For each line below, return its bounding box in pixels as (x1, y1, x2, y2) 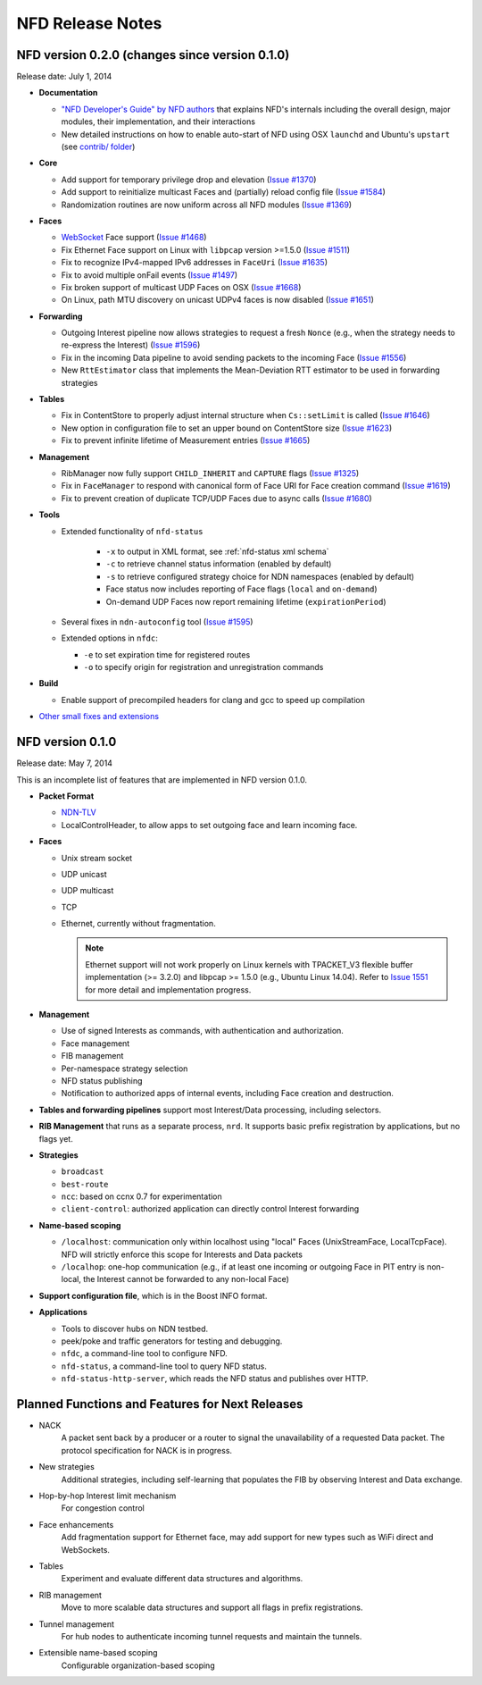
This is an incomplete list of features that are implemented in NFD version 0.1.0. (16, 774, 308, 785)
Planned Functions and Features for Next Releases (16, 1396, 303, 1412)
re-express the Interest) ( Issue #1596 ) (61, 340, 201, 350)
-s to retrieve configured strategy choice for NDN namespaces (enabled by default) (105, 571, 415, 582)
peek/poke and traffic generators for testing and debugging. (61, 1336, 283, 1346)
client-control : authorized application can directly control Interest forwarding (61, 1203, 360, 1214)
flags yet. (38, 1133, 73, 1144)
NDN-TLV (61, 807, 97, 817)
